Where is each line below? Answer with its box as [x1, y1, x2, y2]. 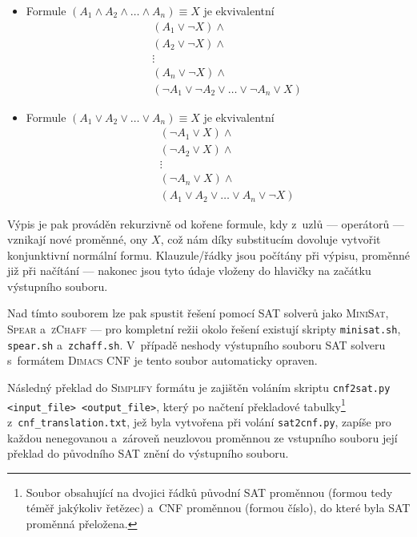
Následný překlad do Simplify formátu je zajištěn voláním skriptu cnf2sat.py [7, 378, 391, 395]
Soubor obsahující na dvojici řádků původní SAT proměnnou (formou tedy [26, 483, 393, 500]
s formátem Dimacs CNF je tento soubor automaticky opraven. [7, 352, 318, 369]
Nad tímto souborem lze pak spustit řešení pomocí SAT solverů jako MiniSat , [7, 305, 389, 321]
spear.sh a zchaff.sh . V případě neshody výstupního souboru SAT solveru [7, 336, 386, 353]
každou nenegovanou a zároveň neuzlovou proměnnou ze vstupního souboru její [7, 429, 398, 446]
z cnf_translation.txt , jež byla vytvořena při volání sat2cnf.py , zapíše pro [7, 413, 391, 430]
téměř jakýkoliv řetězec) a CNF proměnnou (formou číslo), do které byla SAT [26, 499, 411, 516]
